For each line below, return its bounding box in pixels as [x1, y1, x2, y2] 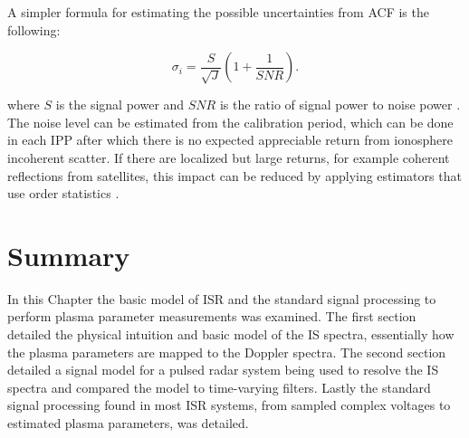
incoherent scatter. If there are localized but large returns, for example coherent [7, 148, 450, 167]
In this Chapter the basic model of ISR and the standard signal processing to [7, 289, 436, 308]
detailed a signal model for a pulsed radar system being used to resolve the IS [7, 360, 439, 379]
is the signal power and [55, 95, 185, 114]
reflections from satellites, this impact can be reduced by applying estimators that [7, 166, 462, 185]
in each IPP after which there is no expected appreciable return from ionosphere [7, 130, 453, 149]
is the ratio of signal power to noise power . [219, 95, 461, 114]
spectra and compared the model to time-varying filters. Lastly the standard [7, 377, 431, 396]
